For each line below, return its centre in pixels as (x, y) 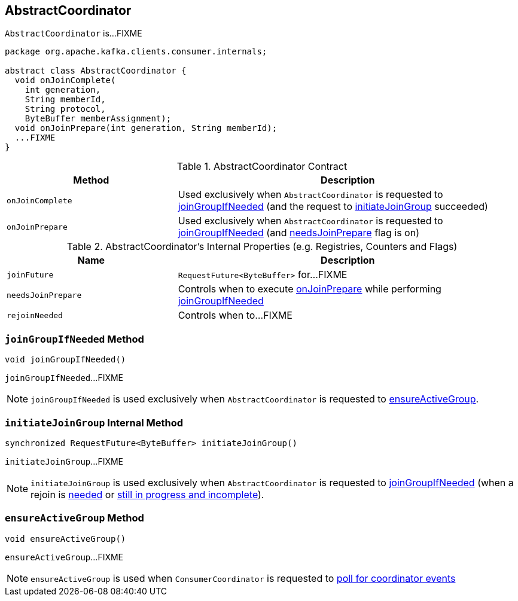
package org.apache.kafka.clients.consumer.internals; (136, 52)
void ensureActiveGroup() (65, 539)
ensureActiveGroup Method (74, 518)
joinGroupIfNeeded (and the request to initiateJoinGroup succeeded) (333, 207)
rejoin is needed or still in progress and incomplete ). (147, 494)
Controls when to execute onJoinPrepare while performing (310, 289)
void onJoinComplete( (65, 80)
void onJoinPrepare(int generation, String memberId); (146, 128)
